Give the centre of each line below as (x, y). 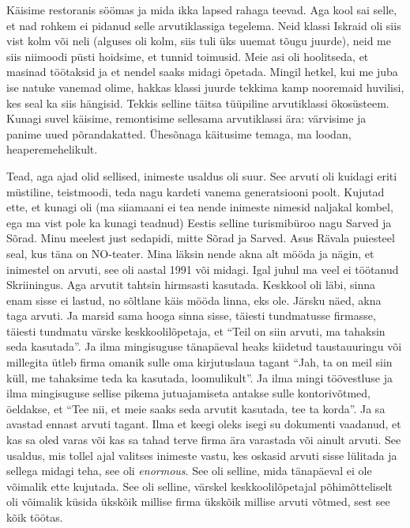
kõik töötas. (35, 517)
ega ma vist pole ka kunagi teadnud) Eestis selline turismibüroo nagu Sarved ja (199, 222)
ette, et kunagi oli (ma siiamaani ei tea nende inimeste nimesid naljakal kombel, (200, 207)
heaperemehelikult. (52, 149)
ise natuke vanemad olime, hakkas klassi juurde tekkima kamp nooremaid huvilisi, (205, 87)
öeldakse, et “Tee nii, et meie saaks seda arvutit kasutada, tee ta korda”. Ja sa (196, 408)
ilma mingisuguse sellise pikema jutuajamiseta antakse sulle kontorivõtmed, (189, 393)
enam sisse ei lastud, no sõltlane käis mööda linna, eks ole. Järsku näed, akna (194, 300)
